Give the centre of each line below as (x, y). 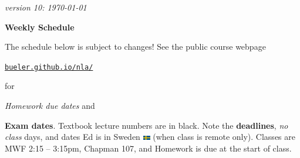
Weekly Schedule (40, 27)
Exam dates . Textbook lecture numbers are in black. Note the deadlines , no (146, 125)
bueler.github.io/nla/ (49, 67)
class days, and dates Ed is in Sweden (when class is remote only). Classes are (150, 137)
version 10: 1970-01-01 (46, 7)
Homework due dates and (50, 106)
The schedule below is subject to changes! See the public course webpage (135, 47)
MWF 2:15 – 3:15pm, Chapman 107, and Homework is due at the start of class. (148, 148)
